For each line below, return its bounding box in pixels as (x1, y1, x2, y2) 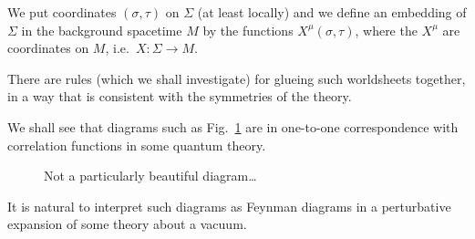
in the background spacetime (21, 20, 182, 39)
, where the (355, 20, 418, 39)
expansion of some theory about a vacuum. (7, 214, 247, 234)
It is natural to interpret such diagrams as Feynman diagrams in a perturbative (7, 196, 451, 215)
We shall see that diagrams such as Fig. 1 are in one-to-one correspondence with (7, 117, 459, 136)
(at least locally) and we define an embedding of (197, 3, 467, 21)
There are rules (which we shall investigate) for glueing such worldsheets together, (7, 68, 466, 88)
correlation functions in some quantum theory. (7, 135, 266, 154)
